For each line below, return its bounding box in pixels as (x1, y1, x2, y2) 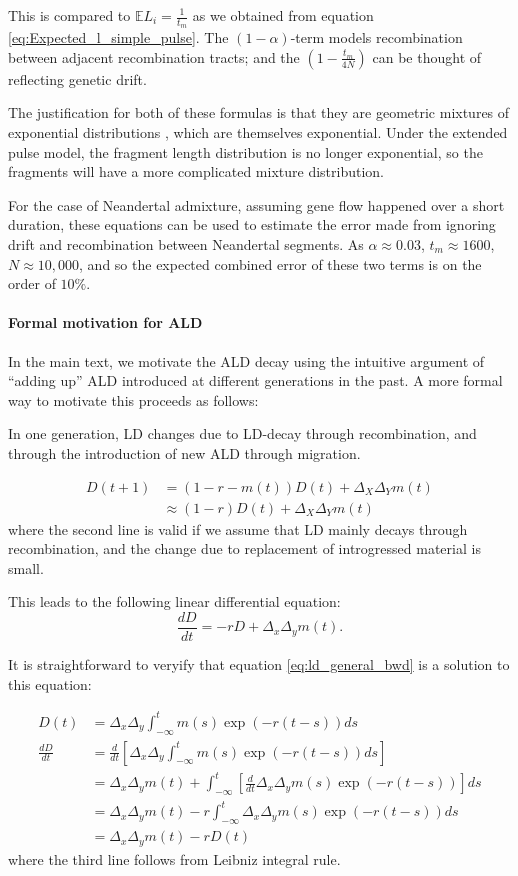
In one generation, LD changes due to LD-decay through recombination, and (8, 423, 477, 444)
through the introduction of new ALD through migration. (8, 442, 361, 463)
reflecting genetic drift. (8, 68, 147, 89)
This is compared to (8, 5, 131, 25)
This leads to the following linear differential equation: (8, 591, 341, 612)
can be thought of (372, 46, 482, 67)
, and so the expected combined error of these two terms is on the (79, 253, 482, 274)
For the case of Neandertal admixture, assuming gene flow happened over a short (8, 194, 505, 215)
